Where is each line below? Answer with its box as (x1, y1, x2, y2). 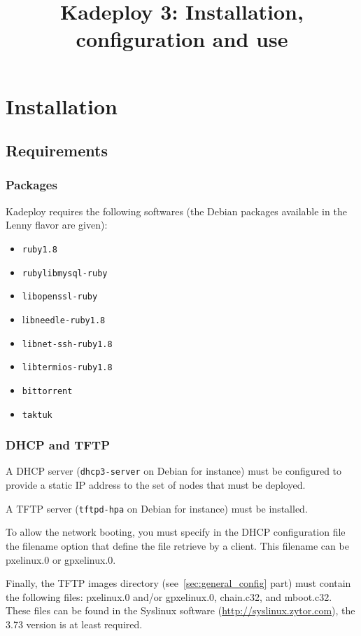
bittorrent (22, 386, 73, 396)
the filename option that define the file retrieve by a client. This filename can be (6, 538, 349, 553)
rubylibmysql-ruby (22, 268, 108, 278)
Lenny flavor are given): (6, 217, 108, 232)
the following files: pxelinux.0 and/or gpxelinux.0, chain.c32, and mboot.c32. (6, 589, 332, 604)
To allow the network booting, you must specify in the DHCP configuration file (6, 525, 346, 539)
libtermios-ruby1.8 (22, 363, 113, 373)
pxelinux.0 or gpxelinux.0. (6, 552, 116, 567)
